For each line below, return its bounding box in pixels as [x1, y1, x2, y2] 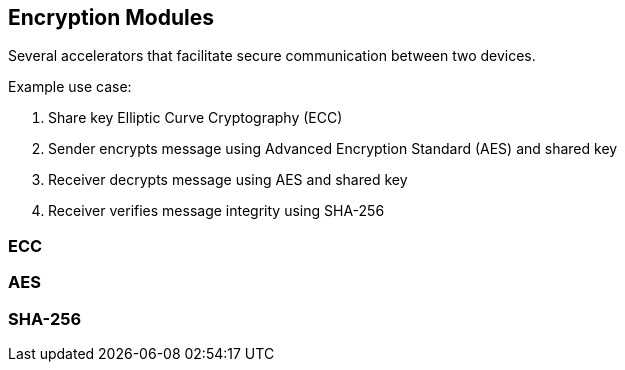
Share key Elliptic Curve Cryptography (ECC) [48, 109, 343, 127]
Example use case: [8, 78, 132, 96]
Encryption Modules [8, 5, 214, 30]
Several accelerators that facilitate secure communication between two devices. [8, 47, 536, 65]
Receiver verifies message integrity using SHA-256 [48, 202, 385, 220]
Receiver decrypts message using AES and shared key [48, 171, 408, 189]
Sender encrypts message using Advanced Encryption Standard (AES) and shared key [48, 140, 618, 158]
